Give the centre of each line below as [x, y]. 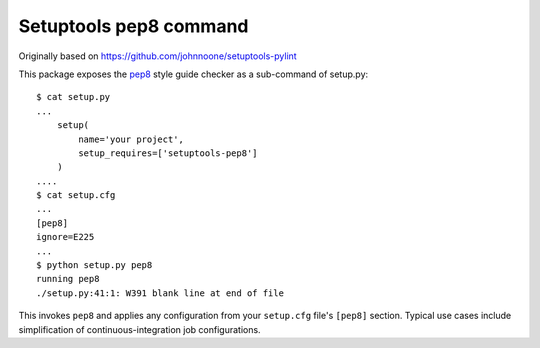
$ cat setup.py [73, 97]
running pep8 [68, 279]
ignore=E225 [65, 237]
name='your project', [131, 139]
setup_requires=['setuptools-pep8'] [168, 153]
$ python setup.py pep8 [94, 265]
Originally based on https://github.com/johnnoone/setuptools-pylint [157, 56]
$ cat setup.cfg [76, 195]
